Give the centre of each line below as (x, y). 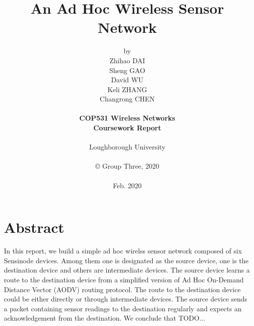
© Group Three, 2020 (127, 166)
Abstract (34, 227)
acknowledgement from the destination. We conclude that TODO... (104, 318)
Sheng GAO (127, 70)
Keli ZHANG (127, 89)
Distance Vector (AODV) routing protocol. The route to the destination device (122, 289)
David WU (127, 80)
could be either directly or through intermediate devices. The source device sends (126, 299)
